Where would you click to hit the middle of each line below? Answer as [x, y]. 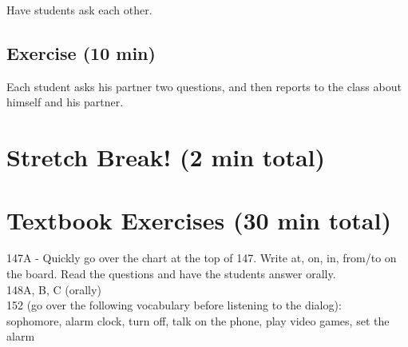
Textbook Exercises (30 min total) [199, 219]
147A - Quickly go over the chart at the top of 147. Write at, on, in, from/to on [202, 258]
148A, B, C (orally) [54, 289]
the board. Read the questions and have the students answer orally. [171, 274]
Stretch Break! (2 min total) [166, 157]
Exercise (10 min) [81, 52]
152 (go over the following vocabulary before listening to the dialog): [174, 305]
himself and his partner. [65, 102]
